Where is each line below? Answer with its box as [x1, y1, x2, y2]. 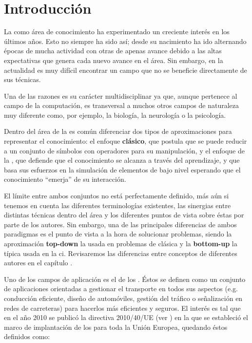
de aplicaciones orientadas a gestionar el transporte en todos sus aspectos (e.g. [4, 283, 238, 294]
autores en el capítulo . [4, 257, 73, 268]
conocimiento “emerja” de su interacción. [4, 174, 126, 184]
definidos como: [4, 331, 50, 342]
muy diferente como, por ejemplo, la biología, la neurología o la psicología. [4, 109, 226, 120]
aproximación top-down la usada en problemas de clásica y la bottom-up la [4, 238, 237, 248]
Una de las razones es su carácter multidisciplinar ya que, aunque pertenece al [4, 90, 237, 101]
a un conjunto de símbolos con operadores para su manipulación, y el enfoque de [4, 145, 245, 155]
